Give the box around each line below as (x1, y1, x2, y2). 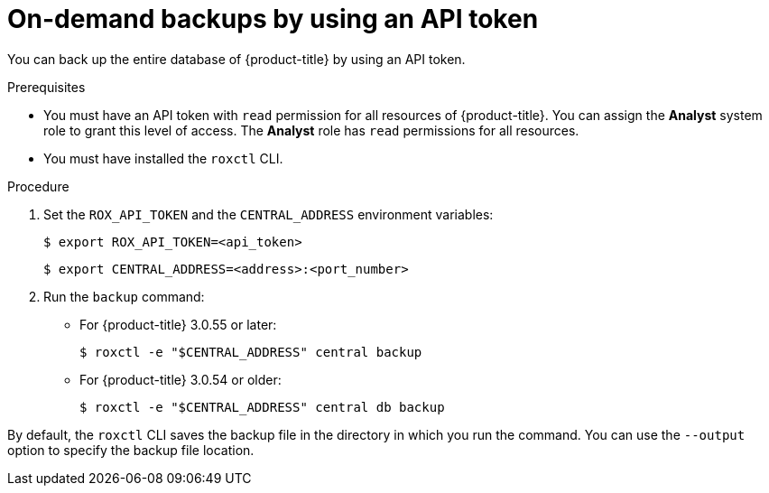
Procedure (7, 178, 69, 194)
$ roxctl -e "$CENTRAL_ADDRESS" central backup (79, 344, 422, 359)
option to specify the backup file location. (7, 442, 255, 458)
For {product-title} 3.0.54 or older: (79, 371, 282, 387)
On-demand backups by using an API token (7, 4, 539, 34)
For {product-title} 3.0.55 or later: (79, 316, 277, 332)
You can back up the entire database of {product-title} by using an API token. (7, 51, 466, 67)
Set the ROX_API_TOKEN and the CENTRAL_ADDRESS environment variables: (43, 206, 494, 222)
